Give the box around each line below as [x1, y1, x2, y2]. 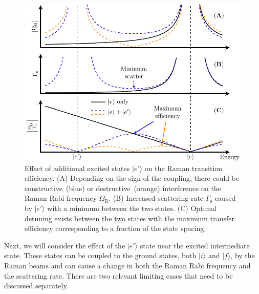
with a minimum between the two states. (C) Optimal [47, 203, 217, 214]
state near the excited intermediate [140, 240, 250, 250]
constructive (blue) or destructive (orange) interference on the [25, 182, 221, 193]
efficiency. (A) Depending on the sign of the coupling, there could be [25, 173, 240, 183]
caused [214, 193, 236, 203]
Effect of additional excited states [25, 162, 130, 173]
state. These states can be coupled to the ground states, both [4, 250, 197, 261]
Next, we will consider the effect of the [4, 240, 125, 250]
